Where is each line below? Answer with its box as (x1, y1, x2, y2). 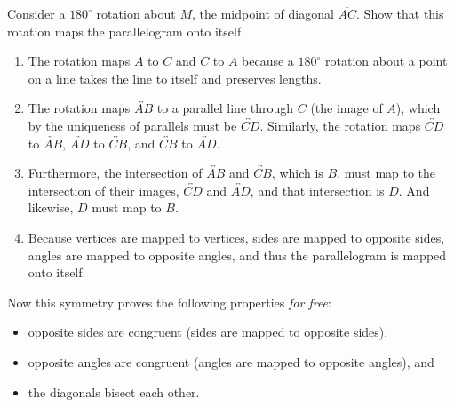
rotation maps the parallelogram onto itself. (7, 21, 245, 40)
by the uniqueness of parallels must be (28, 116, 237, 134)
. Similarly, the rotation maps (259, 116, 421, 134)
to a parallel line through (156, 99, 294, 117)
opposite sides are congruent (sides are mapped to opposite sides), (28, 323, 388, 341)
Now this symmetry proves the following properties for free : (7, 292, 331, 311)
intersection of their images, (28, 180, 179, 199)
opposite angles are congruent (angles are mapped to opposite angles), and (28, 352, 434, 371)
